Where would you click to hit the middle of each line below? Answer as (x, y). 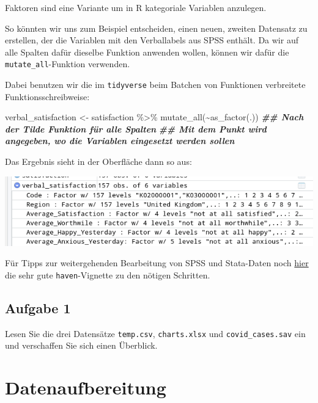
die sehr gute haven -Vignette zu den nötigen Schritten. (108, 274)
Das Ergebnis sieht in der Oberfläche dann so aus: (98, 162)
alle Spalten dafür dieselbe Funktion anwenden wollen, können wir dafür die (147, 52)
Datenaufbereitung (86, 387)
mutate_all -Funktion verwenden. (68, 64)
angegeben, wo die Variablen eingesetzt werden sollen (120, 141)
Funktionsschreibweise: (47, 96)
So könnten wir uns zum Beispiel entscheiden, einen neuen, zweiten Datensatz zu (156, 28)
